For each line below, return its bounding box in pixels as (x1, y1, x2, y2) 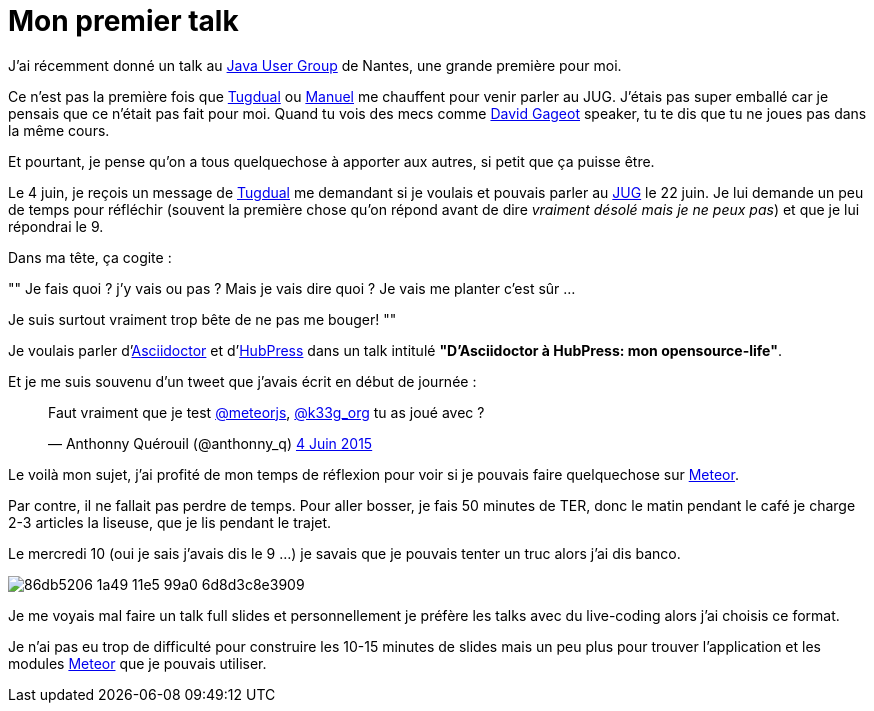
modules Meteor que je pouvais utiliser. (8, 654, 267, 672)
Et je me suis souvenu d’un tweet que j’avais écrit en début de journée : (8, 372, 477, 390)
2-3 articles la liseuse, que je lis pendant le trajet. (8, 513, 332, 531)
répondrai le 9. (8, 217, 104, 235)
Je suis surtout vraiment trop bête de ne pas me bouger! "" (8, 310, 397, 328)
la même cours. (8, 121, 110, 139)
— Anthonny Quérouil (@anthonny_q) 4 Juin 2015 (48, 434, 373, 452)
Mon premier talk (8, 4, 239, 38)
